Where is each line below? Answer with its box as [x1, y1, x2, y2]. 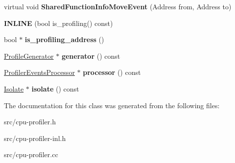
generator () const [61, 50, 120, 61]
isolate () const [31, 83, 79, 93]
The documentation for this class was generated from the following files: [4, 100, 220, 110]
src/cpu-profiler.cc [4, 149, 58, 160]
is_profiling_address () [24, 34, 104, 45]
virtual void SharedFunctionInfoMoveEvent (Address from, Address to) [4, 1, 232, 11]
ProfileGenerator [4, 50, 54, 61]
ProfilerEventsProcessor [4, 67, 75, 77]
